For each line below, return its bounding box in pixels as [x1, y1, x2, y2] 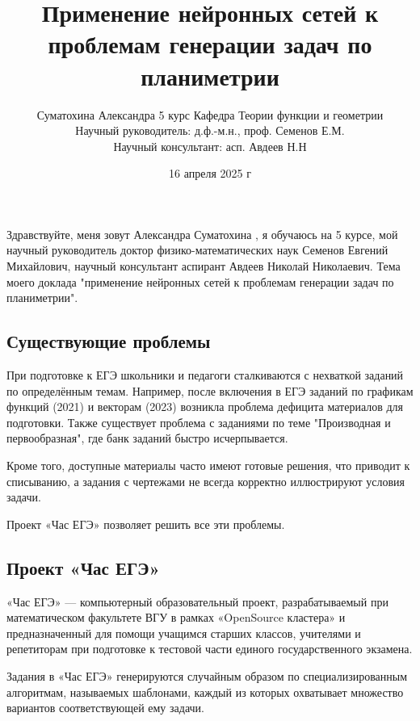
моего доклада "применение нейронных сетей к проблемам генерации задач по [6, 273, 394, 290]
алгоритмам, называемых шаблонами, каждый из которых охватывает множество [6, 683, 404, 700]
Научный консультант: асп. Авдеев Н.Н [113, 137, 307, 154]
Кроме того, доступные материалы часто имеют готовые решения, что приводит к [6, 457, 410, 474]
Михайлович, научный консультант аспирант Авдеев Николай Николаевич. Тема [6, 258, 401, 275]
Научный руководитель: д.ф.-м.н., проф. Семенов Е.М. [75, 122, 345, 139]
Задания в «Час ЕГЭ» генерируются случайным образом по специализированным [6, 667, 408, 684]
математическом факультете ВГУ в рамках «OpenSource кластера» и [6, 609, 346, 626]
